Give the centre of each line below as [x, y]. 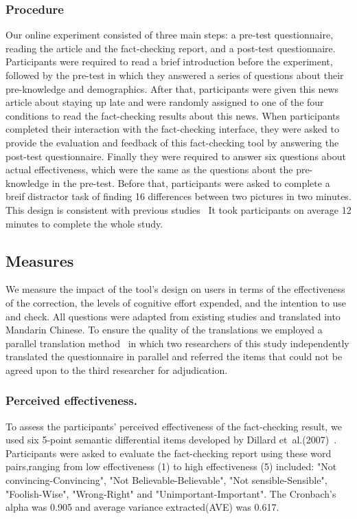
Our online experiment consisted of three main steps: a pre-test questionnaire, [170, 35]
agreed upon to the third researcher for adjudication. [117, 369]
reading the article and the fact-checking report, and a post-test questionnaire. [171, 48]
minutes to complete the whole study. [84, 223]
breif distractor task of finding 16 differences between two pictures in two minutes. [178, 196]
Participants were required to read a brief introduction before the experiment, [169, 62]
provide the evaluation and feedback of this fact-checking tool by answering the [172, 142]
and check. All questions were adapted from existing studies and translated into [173, 316]
